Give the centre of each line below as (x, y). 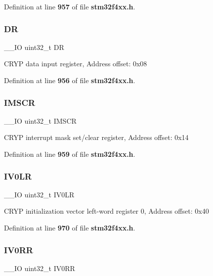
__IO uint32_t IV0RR (40, 268)
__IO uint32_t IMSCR (40, 120)
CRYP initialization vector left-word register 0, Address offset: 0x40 (106, 211)
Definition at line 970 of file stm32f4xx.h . (70, 228)
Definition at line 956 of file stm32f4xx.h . (70, 80)
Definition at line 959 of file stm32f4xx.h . (70, 154)
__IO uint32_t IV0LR (39, 194)
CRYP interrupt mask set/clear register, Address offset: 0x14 (96, 137)
